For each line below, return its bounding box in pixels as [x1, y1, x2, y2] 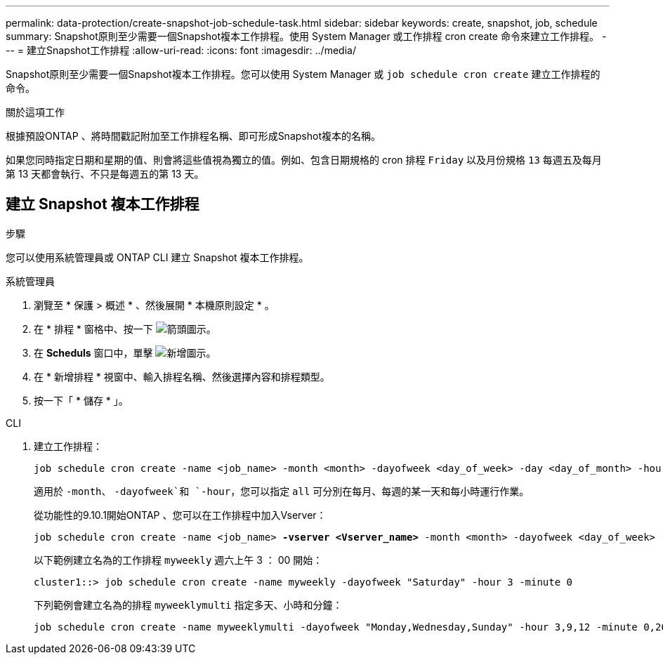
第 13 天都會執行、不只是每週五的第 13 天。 [6, 168, 204, 180]
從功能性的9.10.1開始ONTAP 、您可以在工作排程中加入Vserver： [34, 508, 327, 521]
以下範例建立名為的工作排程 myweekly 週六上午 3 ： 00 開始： [34, 553, 323, 566]
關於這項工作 [6, 106, 65, 118]
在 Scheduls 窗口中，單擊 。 [34, 346, 216, 359]
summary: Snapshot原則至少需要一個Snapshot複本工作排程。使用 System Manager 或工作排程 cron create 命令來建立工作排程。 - [6, 30, 607, 42]
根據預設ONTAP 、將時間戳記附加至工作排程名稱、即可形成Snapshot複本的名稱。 [6, 130, 381, 142]
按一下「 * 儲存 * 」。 [34, 394, 129, 407]
